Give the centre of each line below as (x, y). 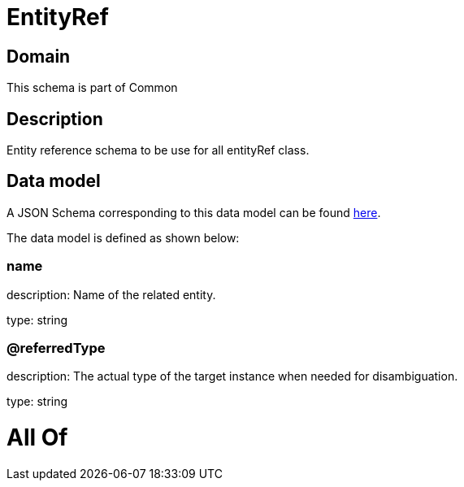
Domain (39, 56)
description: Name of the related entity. (111, 294)
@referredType (56, 348)
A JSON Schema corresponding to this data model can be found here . (194, 212)
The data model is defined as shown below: (123, 237)
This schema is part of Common (92, 88)
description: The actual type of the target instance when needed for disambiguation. (232, 376)
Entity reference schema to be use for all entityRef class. (158, 150)
